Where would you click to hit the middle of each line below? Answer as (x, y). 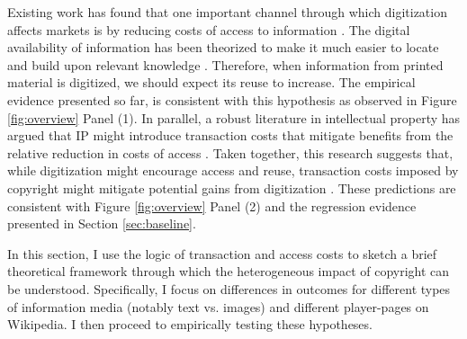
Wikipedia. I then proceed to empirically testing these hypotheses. (190, 324)
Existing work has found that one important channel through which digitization (227, 12)
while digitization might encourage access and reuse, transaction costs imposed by (233, 170)
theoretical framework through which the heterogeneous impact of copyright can (229, 271)
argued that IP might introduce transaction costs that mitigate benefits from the (230, 135)
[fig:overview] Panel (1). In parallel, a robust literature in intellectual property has (234, 117)
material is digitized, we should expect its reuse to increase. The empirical (211, 82)
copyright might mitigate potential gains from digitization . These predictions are (232, 187)
